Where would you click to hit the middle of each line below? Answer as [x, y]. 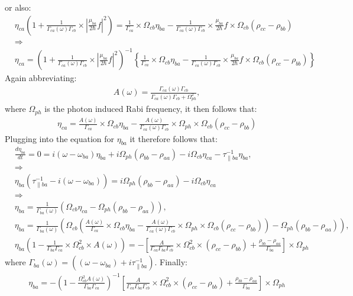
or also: [18, 7]
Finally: [174, 262]
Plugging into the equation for [59, 138]
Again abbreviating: [41, 78]
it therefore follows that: [174, 138]
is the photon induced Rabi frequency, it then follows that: [151, 109]
